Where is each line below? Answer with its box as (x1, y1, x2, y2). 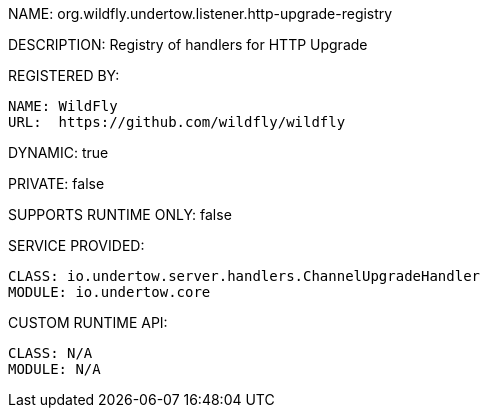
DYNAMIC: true (8, 144, 109, 161)
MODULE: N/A (8, 361, 101, 377)
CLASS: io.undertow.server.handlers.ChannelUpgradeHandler (8, 268, 481, 284)
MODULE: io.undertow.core (8, 284, 211, 300)
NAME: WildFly (8, 98, 118, 114)
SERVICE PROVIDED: (8, 237, 145, 254)
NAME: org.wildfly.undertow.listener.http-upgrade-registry (8, 5, 393, 22)
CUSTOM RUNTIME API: (8, 314, 168, 331)
